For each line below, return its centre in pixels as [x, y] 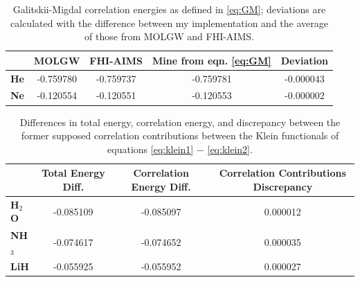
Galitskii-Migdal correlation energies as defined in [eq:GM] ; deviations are [169, 9]
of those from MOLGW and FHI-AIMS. [169, 36]
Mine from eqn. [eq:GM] [212, 60]
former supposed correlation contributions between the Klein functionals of [180, 135]
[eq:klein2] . [230, 149]
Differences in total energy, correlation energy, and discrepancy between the [180, 122]
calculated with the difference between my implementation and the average [169, 23]
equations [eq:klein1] [151, 149]
